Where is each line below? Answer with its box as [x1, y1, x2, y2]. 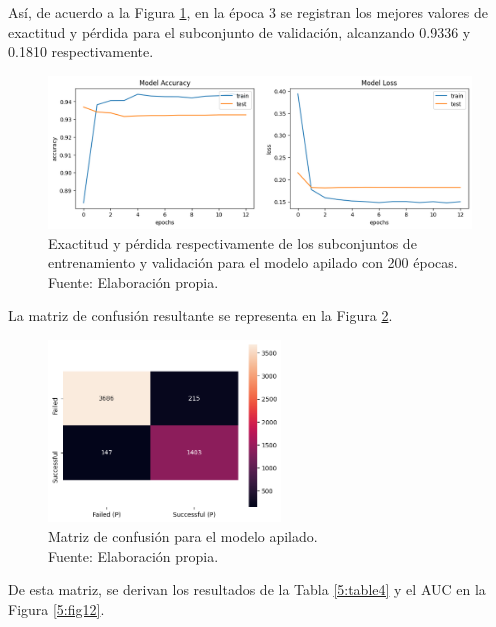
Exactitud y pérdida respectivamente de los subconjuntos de [48, 232, 417, 253]
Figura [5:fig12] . [8, 598, 105, 619]
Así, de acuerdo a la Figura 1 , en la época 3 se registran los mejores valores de [8, 2, 488, 22]
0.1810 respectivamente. [8, 41, 154, 62]
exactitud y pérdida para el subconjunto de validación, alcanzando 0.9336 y [8, 21, 471, 42]
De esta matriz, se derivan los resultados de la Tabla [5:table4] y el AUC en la [8, 579, 486, 600]
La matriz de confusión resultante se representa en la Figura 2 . [8, 305, 393, 326]
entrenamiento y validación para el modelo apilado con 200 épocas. [48, 252, 458, 273]
